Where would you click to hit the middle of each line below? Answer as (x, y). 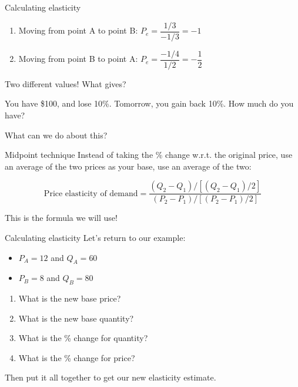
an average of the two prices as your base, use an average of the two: (128, 166)
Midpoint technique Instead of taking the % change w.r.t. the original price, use (149, 155)
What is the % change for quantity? (83, 338)
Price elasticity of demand (91, 193)
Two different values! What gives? (66, 83)
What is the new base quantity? (76, 318)
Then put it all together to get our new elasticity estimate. (111, 377)
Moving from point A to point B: (78, 30)
